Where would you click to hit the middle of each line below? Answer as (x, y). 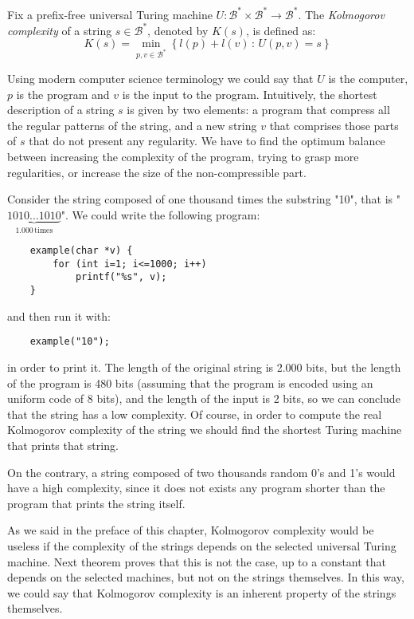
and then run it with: (59, 315)
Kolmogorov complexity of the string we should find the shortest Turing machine (205, 430)
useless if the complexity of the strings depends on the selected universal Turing (202, 545)
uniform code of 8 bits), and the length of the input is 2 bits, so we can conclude (204, 398)
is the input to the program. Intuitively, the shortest (250, 94)
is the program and (63, 94)
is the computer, (368, 78)
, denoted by (178, 30)
